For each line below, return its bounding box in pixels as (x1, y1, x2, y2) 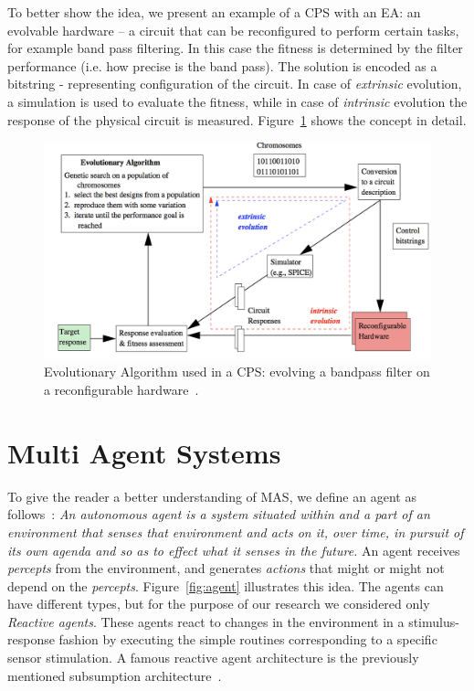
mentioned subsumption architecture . (7, 665, 222, 685)
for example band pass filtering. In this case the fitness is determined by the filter (7, 38, 463, 58)
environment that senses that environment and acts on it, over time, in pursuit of (7, 522, 464, 541)
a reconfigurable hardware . (44, 380, 199, 399)
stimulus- (408, 611, 459, 631)
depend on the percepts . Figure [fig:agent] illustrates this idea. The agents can (7, 576, 444, 595)
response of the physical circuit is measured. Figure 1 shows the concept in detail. (7, 110, 467, 129)
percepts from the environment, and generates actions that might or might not (7, 558, 445, 578)
